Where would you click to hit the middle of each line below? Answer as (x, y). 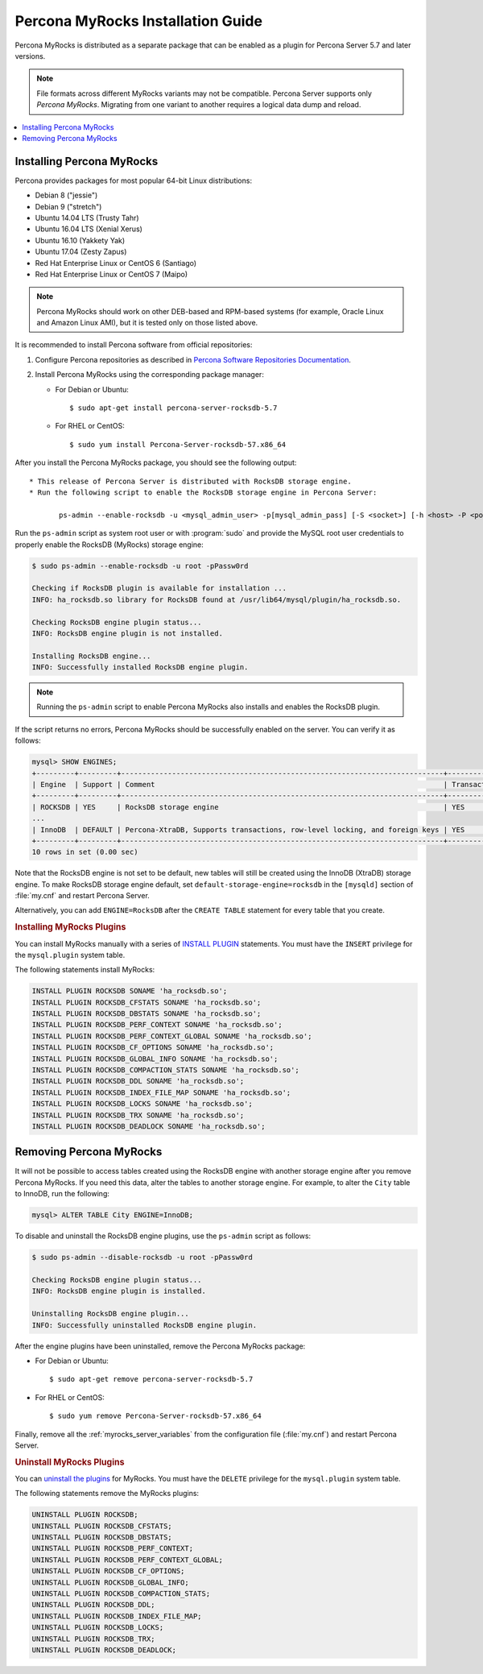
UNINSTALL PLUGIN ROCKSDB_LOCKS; (98, 1628)
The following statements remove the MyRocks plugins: (107, 1494)
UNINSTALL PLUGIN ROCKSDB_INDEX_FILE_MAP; (117, 1616)
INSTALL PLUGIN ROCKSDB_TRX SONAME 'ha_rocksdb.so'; (138, 1115)
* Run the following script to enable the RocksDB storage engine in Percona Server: (203, 493)
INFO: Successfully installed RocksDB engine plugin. (140, 667)
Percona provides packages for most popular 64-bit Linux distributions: (134, 180)
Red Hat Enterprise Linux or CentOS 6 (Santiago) (116, 263)
